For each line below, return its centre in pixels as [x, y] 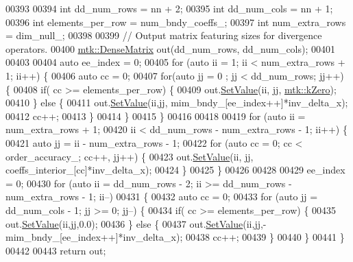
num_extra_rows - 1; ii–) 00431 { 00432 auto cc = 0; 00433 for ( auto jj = [162, 196]
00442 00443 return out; [56, 250]
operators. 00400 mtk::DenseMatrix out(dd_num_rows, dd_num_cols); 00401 [171, 48]
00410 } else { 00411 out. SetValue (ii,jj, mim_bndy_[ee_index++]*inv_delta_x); [177, 103]
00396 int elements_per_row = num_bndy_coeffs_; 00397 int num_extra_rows [176, 22]
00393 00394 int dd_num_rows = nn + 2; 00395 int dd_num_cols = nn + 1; [169, 8]
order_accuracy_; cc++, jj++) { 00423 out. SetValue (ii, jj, [130, 156]
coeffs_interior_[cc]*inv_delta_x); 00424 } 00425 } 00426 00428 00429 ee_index [175, 170]
